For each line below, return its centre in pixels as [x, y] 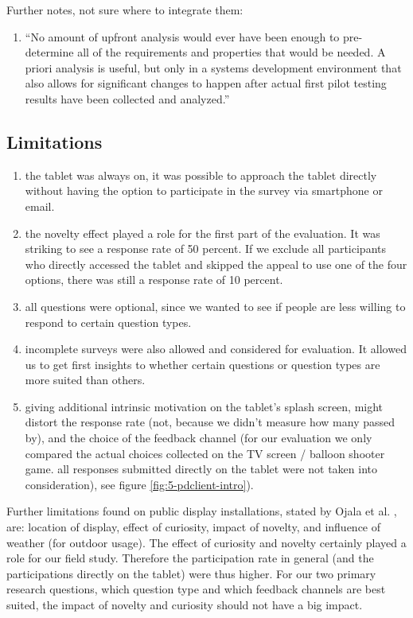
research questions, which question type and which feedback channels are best [196, 589]
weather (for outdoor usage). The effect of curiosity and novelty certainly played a [206, 542]
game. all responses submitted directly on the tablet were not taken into [201, 469]
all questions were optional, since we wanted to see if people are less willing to [215, 306]
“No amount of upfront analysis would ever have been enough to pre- [194, 36]
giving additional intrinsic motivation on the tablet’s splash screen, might [204, 406]
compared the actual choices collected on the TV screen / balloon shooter [205, 453]
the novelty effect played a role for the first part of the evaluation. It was [203, 233]
